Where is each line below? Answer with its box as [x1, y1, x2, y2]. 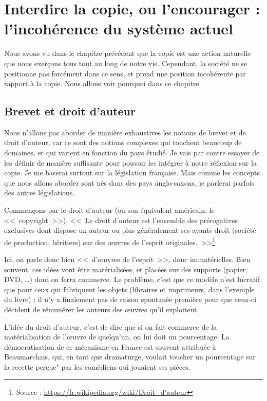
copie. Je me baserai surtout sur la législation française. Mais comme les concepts [4, 167, 260, 178]
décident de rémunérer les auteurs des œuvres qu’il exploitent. [4, 304, 199, 315]
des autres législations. [4, 187, 75, 198]
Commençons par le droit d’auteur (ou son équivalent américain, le [4, 205, 215, 215]
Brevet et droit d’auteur [4, 103, 136, 119]
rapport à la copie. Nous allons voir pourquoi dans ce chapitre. [4, 78, 201, 89]
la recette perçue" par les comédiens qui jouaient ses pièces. [4, 362, 190, 372]
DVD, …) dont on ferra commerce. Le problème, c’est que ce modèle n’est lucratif [4, 274, 260, 285]
